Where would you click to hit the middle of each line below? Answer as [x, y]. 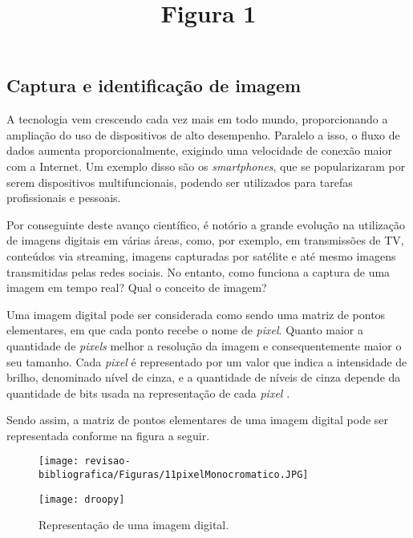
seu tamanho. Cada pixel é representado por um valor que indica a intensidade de [207, 361]
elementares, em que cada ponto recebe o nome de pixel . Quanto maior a [185, 330]
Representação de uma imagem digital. [134, 525]
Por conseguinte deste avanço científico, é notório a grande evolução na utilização [206, 224]
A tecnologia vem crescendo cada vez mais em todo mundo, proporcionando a [197, 119]
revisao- [107, 461]
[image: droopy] [82, 499]
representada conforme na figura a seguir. [108, 435]
